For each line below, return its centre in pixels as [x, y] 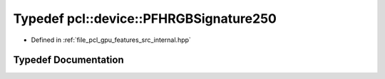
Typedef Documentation [68, 60]
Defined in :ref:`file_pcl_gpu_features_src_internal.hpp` [111, 40]
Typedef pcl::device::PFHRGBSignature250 [145, 19]
